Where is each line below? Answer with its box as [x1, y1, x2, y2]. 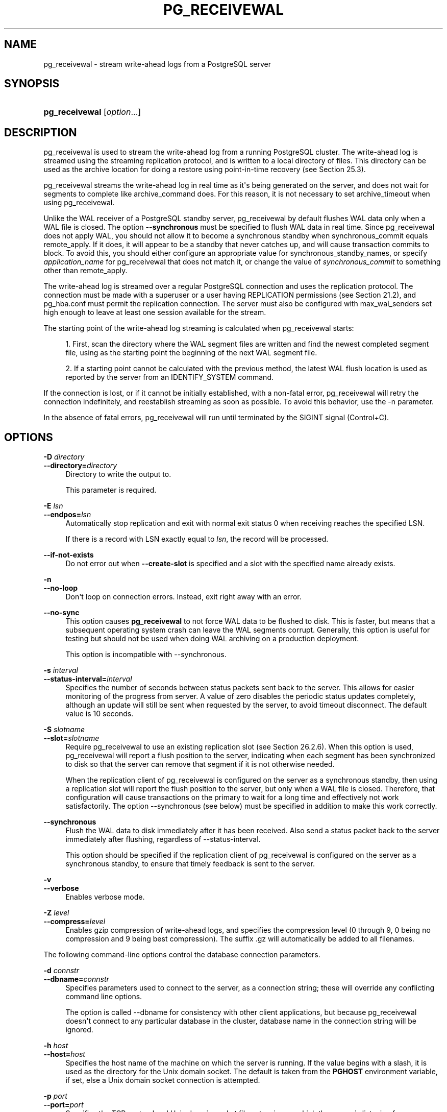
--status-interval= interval [43, 674, 132, 684]
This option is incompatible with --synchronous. [65, 650, 227, 659]
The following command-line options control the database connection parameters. [43, 950, 320, 959]
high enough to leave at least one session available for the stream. [43, 308, 266, 317]
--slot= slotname [43, 734, 100, 743]
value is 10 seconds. [65, 709, 134, 718]
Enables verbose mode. [65, 892, 145, 902]
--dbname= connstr [43, 975, 109, 984]
